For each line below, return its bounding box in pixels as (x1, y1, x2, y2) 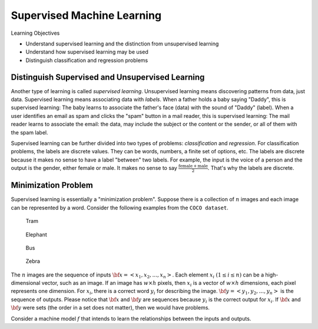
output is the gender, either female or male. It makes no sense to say (11, 164, 178, 172)
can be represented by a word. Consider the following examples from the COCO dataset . (11, 204, 229, 211)
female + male (178, 163, 208, 169)
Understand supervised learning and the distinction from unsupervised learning (25, 40, 219, 47)
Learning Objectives (11, 29, 60, 37)
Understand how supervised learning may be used (25, 48, 148, 55)
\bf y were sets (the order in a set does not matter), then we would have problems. (11, 304, 210, 311)
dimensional (11, 279, 41, 287)
